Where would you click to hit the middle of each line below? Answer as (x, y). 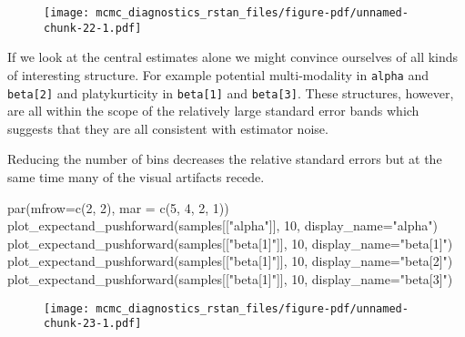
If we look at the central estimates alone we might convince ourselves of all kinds (233, 57)
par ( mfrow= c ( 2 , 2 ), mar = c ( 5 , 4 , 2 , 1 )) (118, 207)
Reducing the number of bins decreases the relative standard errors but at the (225, 159)
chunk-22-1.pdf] (93, 28)
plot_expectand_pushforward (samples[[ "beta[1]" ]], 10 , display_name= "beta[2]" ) (230, 261)
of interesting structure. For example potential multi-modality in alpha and (218, 74)
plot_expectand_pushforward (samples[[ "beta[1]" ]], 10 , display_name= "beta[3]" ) (230, 278)
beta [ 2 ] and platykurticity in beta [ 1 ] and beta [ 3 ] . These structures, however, (231, 92)
